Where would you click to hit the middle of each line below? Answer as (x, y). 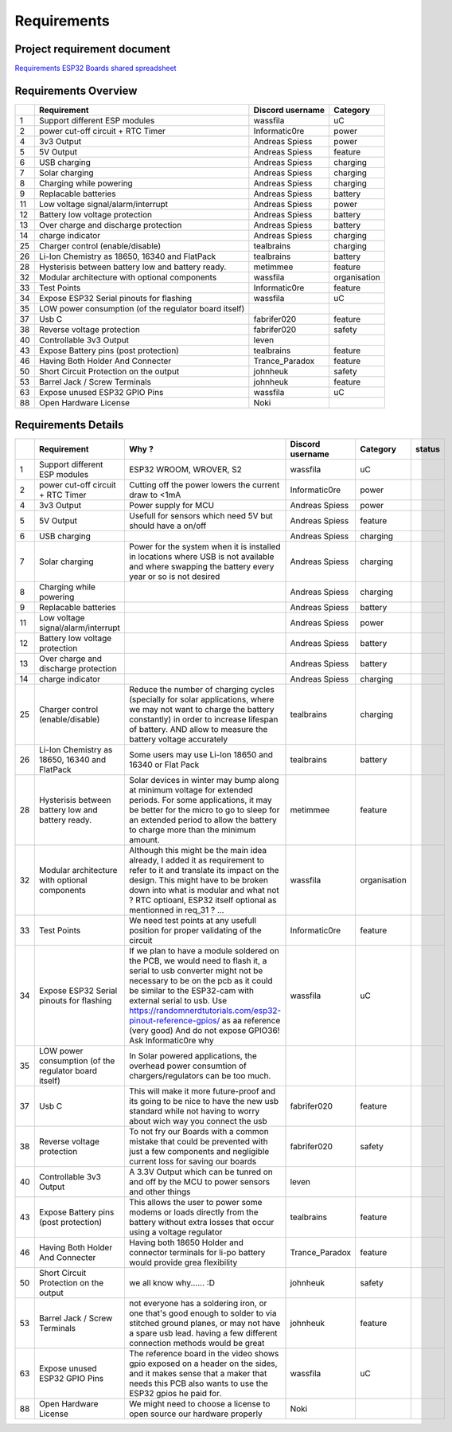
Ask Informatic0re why (171, 1041)
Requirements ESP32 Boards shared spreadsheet (95, 68)
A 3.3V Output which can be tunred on (201, 1172)
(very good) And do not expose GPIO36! (204, 1031)
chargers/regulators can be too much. (200, 1076)
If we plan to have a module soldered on (204, 951)
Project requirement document (93, 49)
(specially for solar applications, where (201, 699)
